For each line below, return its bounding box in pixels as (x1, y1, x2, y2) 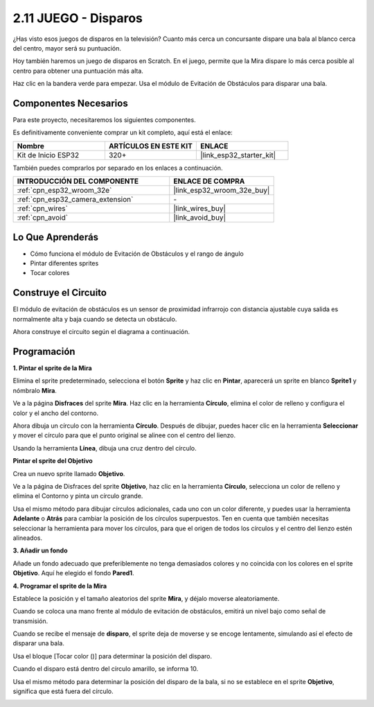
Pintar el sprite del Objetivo (12, 457, 93, 465)
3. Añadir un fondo (12, 546, 68, 555)
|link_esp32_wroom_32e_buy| (173, 186, 270, 195)
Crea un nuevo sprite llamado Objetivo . (12, 469, 125, 478)
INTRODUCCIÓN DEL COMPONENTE (17, 177, 139, 186)
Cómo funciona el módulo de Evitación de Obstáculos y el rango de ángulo (30, 250, 244, 258)
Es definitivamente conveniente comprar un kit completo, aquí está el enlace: (12, 128, 233, 137)
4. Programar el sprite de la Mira (12, 582, 107, 590)
